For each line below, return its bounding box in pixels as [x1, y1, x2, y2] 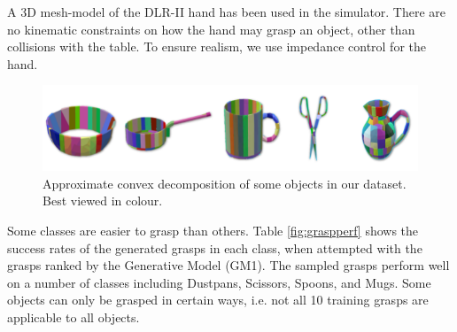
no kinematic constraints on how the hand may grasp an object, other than [7, 19, 415, 38]
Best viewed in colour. [43, 191, 163, 210]
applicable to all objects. [7, 308, 140, 327]
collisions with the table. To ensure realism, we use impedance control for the [7, 37, 427, 56]
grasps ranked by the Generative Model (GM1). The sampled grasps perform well [7, 256, 450, 274]
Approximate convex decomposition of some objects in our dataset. [43, 174, 407, 192]
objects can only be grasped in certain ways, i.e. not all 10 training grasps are [7, 290, 429, 309]
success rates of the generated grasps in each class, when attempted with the [7, 238, 422, 257]
